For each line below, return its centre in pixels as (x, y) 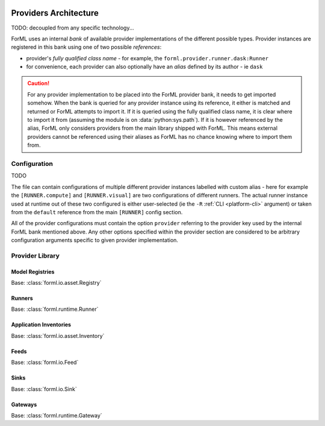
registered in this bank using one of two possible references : (86, 47)
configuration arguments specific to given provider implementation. (95, 240)
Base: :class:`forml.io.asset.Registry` (56, 283)
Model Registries (33, 272)
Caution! (39, 83)
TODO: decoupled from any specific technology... (73, 28)
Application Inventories (41, 325)
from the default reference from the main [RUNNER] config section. (97, 212)
